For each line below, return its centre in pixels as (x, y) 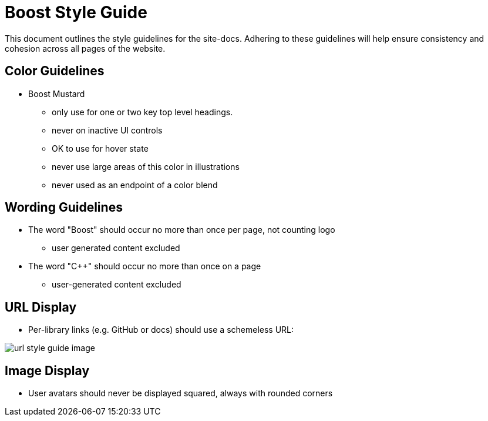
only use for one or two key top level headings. (142, 112)
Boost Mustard (57, 93)
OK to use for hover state (100, 148)
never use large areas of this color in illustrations (146, 166)
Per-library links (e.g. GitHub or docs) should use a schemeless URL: (161, 330)
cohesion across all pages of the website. (85, 48)
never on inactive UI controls (107, 130)
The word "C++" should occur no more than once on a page (145, 266)
